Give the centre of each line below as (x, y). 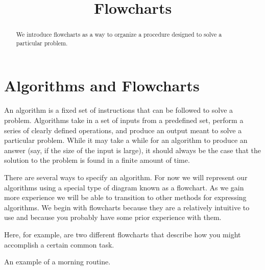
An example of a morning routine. (57, 262)
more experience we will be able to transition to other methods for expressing (125, 197)
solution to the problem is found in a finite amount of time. (97, 160)
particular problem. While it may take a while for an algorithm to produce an (126, 140)
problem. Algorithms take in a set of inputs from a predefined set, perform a (124, 120)
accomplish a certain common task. (59, 244)
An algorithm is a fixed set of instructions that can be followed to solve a (119, 110)
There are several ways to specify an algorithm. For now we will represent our (126, 177)
